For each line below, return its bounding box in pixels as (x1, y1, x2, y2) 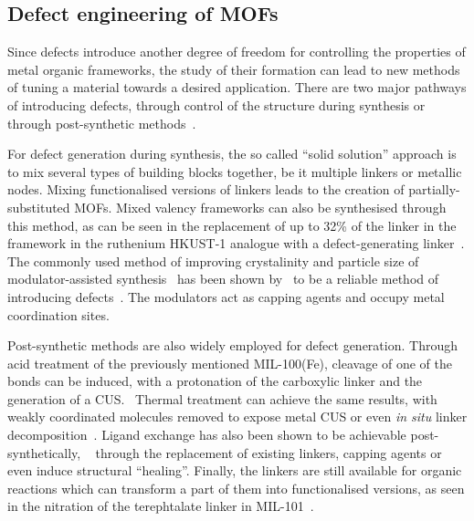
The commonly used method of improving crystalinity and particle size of (7, 251, 419, 270)
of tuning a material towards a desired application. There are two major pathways (7, 78, 467, 97)
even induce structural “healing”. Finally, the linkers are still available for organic (7, 461, 462, 480)
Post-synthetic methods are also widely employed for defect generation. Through (7, 336, 458, 355)
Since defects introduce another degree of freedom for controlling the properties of (7, 42, 466, 61)
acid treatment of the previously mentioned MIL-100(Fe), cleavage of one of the (7, 353, 453, 372)
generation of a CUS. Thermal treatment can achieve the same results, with (7, 389, 437, 408)
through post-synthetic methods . (7, 113, 196, 132)
